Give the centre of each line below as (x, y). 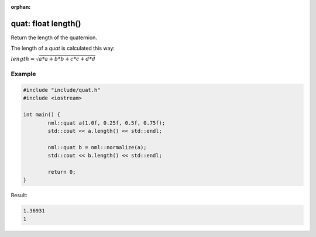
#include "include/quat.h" (62, 90)
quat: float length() (46, 23)
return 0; (62, 172)
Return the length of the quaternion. (54, 37)
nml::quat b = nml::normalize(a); (97, 147)
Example (23, 74)
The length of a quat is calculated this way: (63, 48)
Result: (19, 195)
